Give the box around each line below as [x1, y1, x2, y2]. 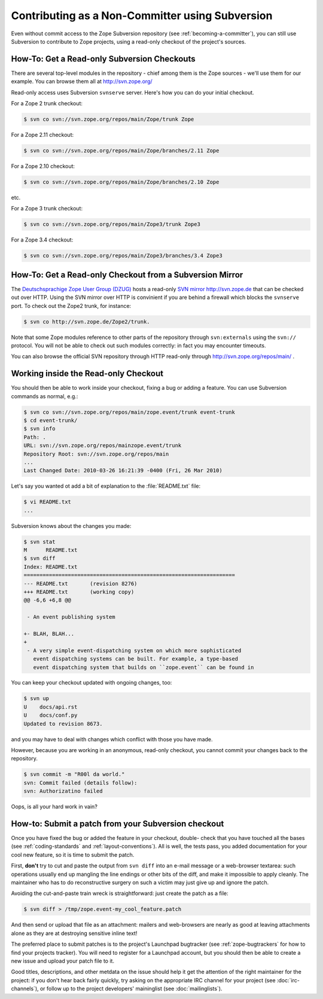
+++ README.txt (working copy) [23, 588, 135, 595]
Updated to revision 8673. [23, 720, 103, 727]
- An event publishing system [27, 613, 116, 621]
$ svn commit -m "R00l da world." [23, 771, 125, 778]
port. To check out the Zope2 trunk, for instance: [11, 302, 132, 309]
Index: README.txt [23, 563, 78, 570]
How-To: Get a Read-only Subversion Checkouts [11, 54, 196, 64]
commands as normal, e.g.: [11, 392, 78, 400]
